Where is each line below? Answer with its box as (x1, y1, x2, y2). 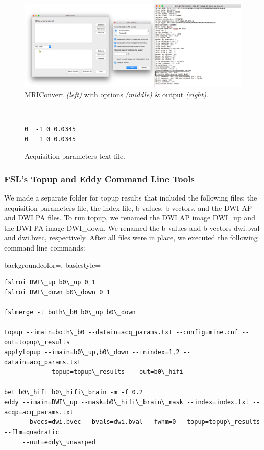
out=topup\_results (4, 338, 70, 346)
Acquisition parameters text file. (25, 151, 126, 161)
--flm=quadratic (4, 429, 59, 436)
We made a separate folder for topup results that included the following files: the (4, 192, 257, 203)
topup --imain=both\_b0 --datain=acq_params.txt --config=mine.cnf (4, 329, 238, 336)
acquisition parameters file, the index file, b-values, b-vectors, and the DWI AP (4, 202, 252, 213)
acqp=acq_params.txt (4, 408, 74, 416)
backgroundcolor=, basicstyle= (4, 259, 101, 270)
